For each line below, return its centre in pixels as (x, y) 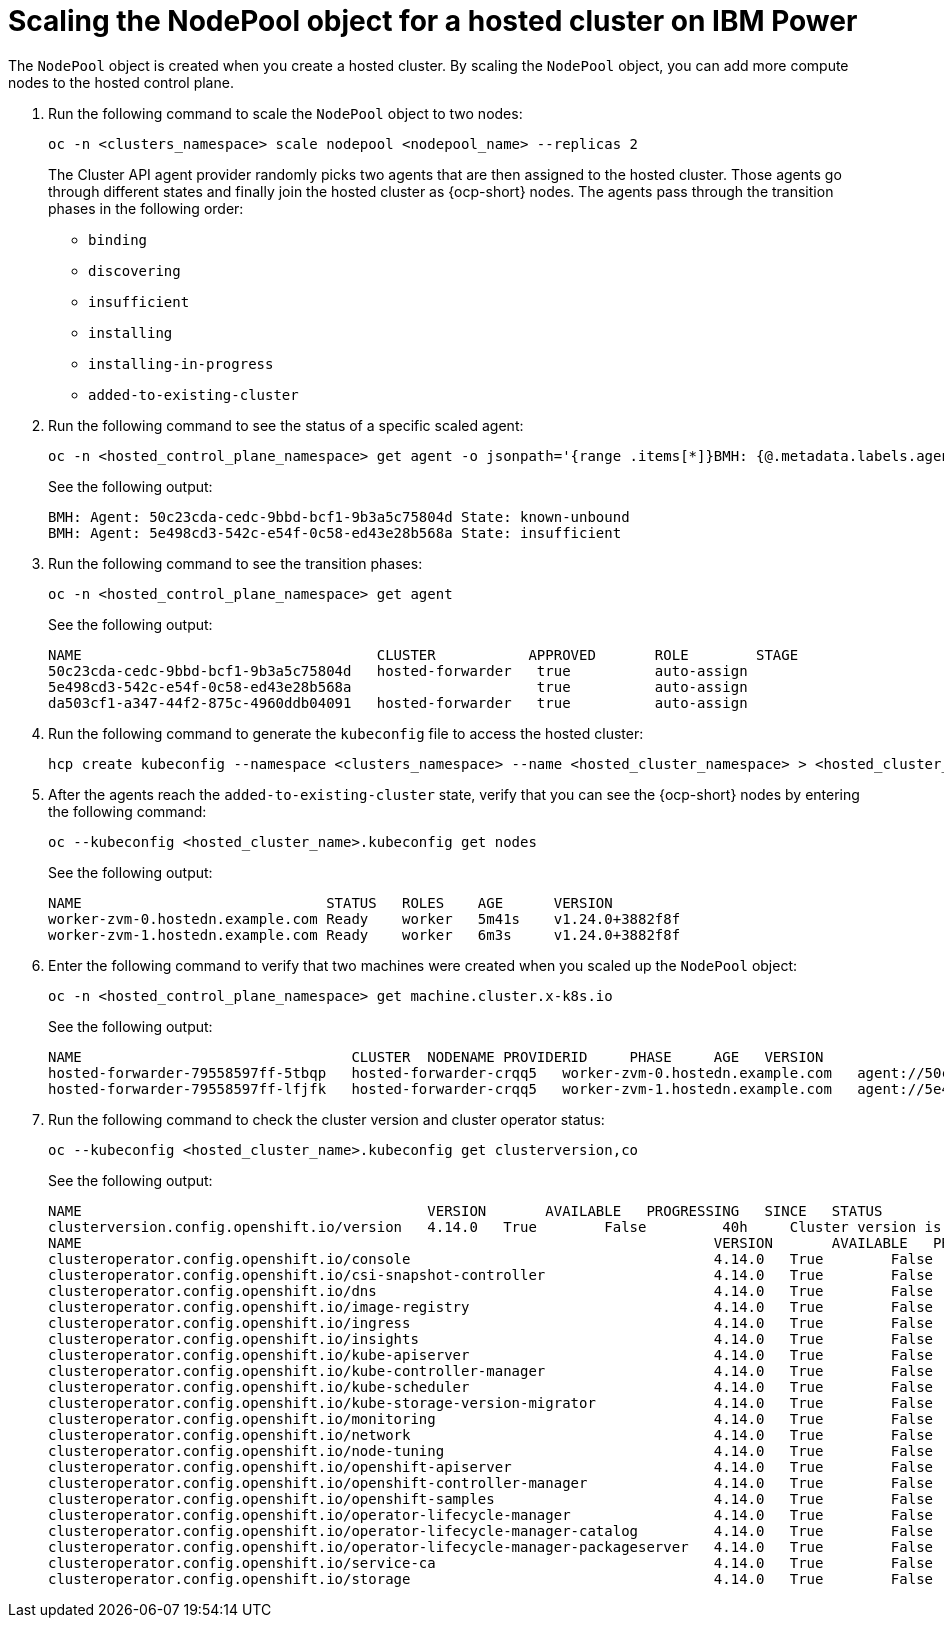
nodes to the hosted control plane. (121, 82)
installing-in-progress (181, 363)
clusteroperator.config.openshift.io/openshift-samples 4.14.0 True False (491, 1498)
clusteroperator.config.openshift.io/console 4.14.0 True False (491, 1258)
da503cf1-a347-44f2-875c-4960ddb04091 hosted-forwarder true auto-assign (398, 702)
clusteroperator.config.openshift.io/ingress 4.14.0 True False (491, 1322)
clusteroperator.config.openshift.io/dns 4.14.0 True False (491, 1290)
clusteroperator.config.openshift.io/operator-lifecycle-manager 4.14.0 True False (491, 1514)
